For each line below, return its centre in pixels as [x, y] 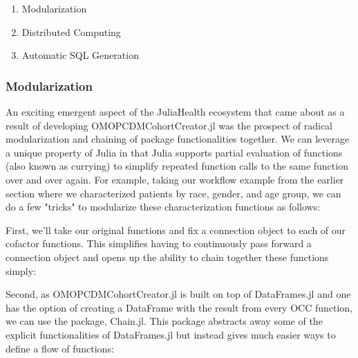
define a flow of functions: [60, 348]
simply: [21, 270]
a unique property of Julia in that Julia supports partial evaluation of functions [174, 152]
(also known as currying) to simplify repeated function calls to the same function [177, 166]
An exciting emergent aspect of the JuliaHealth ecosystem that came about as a [175, 111]
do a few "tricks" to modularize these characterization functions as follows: [163, 207]
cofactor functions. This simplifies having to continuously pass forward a [159, 243]
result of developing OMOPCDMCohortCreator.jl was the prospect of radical [169, 125]
